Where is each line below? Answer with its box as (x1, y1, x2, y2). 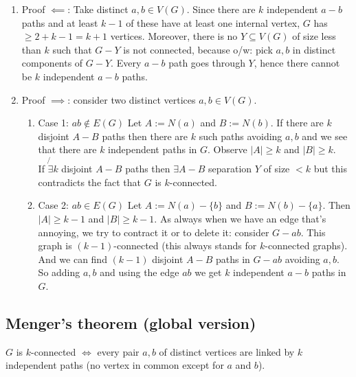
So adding (38, 265, 80, 279)
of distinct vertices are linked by (159, 344, 295, 358)
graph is (38, 238, 72, 253)
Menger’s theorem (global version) (5, 312, 256, 333)
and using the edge (100, 265, 179, 279)
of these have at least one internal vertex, (126, 15, 300, 30)
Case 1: (38, 115, 69, 130)
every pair (97, 344, 140, 358)
